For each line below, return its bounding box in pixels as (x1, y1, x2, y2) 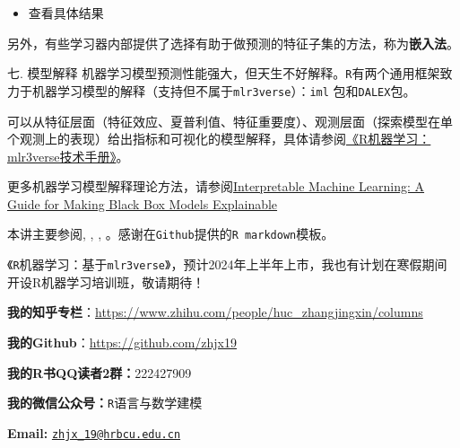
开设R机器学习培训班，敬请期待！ (7, 272, 205, 291)
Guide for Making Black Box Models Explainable (7, 194, 278, 213)
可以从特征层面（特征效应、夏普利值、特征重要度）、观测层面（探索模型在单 (7, 111, 453, 130)
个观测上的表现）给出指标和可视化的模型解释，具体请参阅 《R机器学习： (7, 129, 431, 148)
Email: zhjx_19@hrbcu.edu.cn (7, 423, 181, 442)
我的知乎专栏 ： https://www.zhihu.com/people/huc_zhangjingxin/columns (7, 303, 423, 321)
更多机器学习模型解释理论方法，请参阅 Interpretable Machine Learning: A (7, 177, 425, 196)
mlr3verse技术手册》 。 (7, 146, 129, 165)
